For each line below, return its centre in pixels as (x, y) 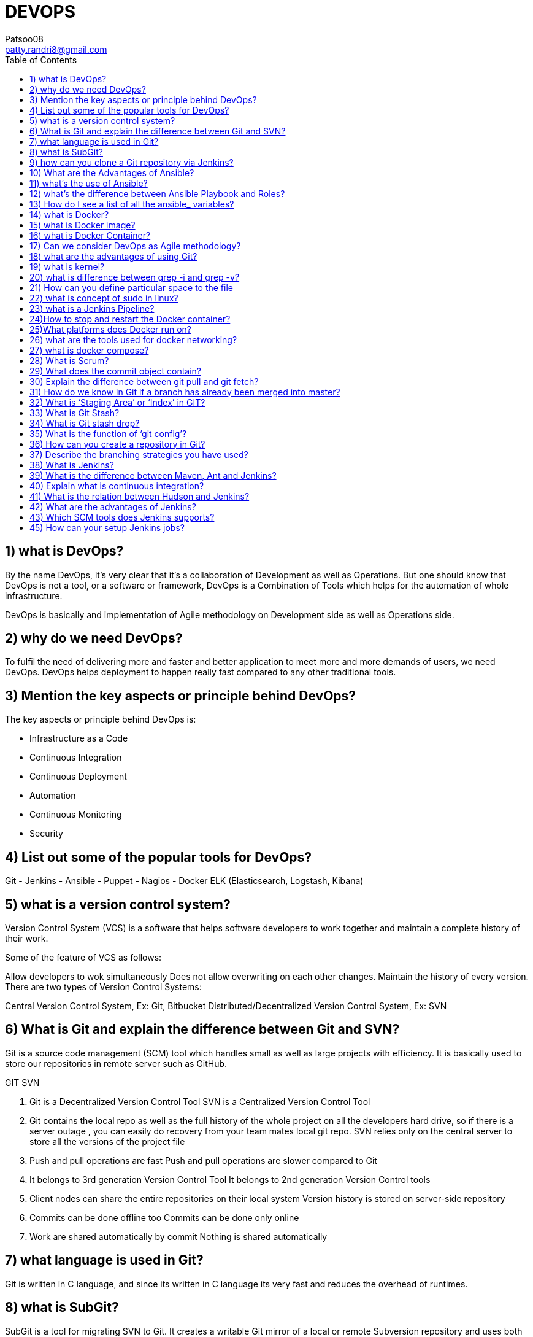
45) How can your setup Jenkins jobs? (107, 527)
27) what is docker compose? (89, 350)
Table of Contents (41, 60)
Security (46, 834)
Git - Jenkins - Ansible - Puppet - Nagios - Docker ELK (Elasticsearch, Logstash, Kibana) (184, 881)
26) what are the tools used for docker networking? (133, 339)
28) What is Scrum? (69, 360)
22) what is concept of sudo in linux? (104, 298)
